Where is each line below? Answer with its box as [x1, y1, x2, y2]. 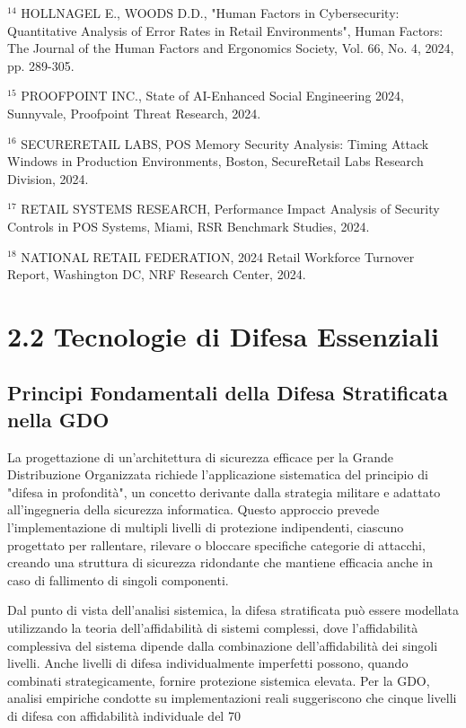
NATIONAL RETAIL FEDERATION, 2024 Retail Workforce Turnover [21, 247, 415, 266]
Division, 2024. [7, 169, 89, 188]
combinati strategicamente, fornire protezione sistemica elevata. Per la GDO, [7, 671, 430, 689]
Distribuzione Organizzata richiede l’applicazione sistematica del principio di [7, 465, 428, 484]
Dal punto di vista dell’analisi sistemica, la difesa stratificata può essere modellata [7, 601, 459, 619]
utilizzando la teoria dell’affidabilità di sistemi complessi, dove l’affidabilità [7, 618, 418, 637]
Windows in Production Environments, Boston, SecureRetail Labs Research [7, 152, 424, 171]
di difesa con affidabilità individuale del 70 [7, 706, 241, 724]
